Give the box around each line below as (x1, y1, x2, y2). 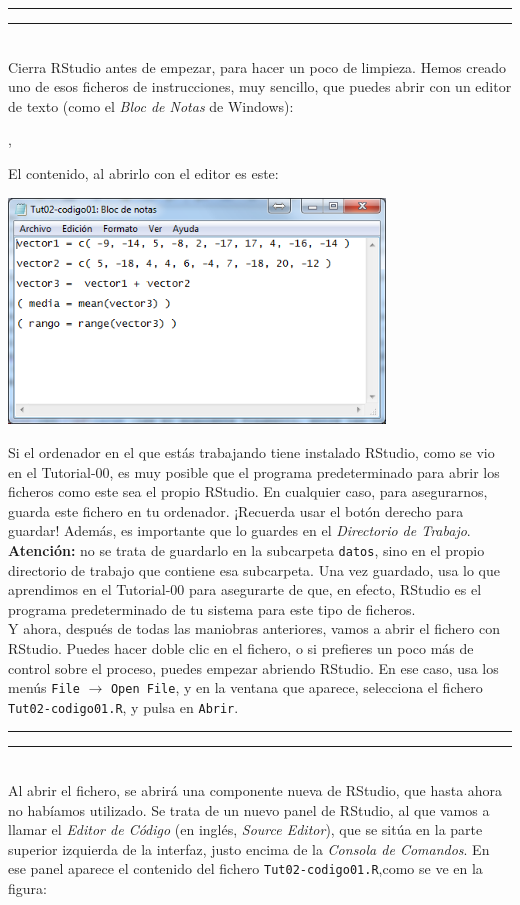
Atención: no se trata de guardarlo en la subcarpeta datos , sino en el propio (8, 539, 485, 560)
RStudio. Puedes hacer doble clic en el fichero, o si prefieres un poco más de (8, 637, 474, 658)
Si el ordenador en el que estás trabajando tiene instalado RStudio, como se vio (8, 441, 495, 462)
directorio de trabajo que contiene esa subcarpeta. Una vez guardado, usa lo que (8, 559, 500, 580)
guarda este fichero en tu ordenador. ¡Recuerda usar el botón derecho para (8, 500, 464, 521)
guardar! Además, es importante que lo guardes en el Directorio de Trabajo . (8, 520, 471, 541)
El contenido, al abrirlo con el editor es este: (8, 162, 279, 183)
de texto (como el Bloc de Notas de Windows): (8, 95, 294, 116)
